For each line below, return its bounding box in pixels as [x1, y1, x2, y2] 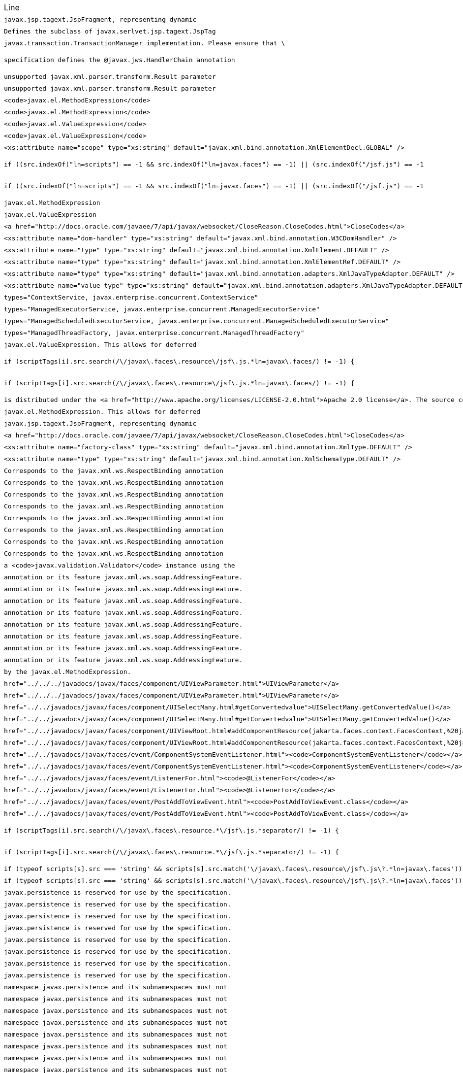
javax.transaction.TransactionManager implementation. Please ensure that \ [4, 39, 285, 47]
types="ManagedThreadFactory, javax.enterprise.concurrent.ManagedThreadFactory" [4, 329, 305, 336]
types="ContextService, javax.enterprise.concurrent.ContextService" [4, 293, 258, 301]
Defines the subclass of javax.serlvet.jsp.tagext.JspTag [4, 27, 216, 35]
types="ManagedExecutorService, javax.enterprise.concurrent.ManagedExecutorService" [4, 305, 320, 313]
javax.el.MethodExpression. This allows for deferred [4, 407, 201, 415]
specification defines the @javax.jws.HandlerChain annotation [4, 56, 235, 64]
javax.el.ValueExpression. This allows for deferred [4, 340, 197, 348]
